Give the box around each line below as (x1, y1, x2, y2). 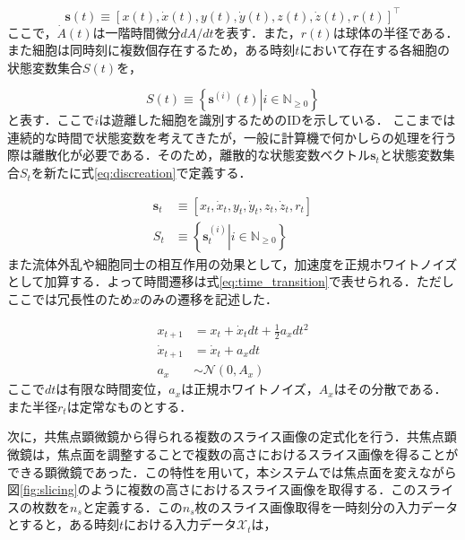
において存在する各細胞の (299, 40, 450, 59)
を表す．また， (213, 22, 301, 41)
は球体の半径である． (332, 22, 459, 41)
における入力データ (124, 515, 237, 534)
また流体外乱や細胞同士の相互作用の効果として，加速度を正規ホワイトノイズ (7, 254, 458, 273)
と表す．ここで (7, 110, 95, 129)
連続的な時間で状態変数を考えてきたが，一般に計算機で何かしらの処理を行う (7, 127, 458, 146)
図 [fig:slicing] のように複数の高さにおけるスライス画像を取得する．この (7, 480, 417, 499)
